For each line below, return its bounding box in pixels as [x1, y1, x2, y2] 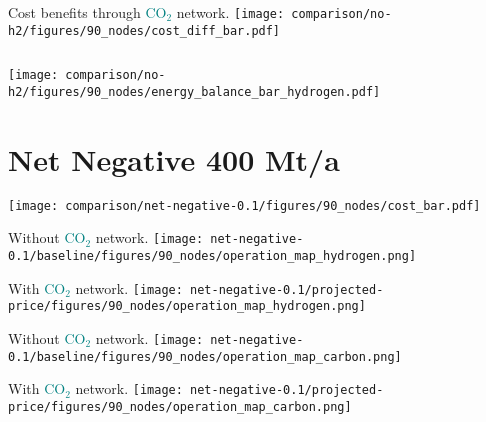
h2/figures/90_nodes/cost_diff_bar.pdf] [8, 23, 281, 38]
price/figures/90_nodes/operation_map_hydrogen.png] [8, 299, 366, 314]
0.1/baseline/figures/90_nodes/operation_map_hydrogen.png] [8, 249, 417, 264]
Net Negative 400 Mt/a [8, 138, 340, 179]
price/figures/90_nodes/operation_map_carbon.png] [8, 400, 352, 414]
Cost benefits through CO [8, 2, 167, 22]
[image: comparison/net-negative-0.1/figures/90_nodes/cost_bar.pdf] [8, 198, 481, 213]
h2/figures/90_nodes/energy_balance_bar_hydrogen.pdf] [8, 84, 381, 99]
